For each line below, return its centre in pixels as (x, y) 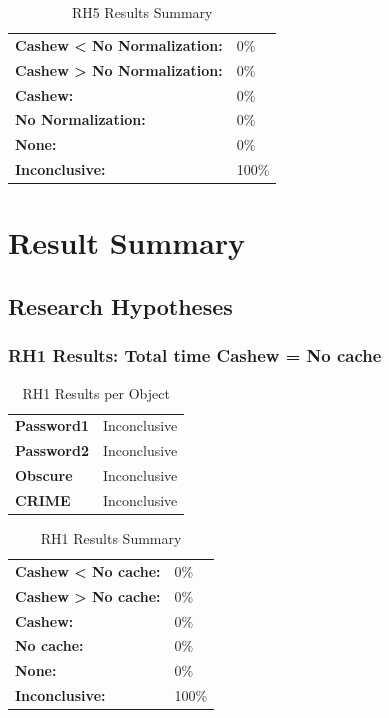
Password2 (52, 450)
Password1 (52, 425)
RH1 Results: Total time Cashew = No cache (195, 355)
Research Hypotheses (120, 305)
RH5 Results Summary (142, 12)
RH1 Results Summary (111, 538)
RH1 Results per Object (96, 392)
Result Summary (127, 242)
